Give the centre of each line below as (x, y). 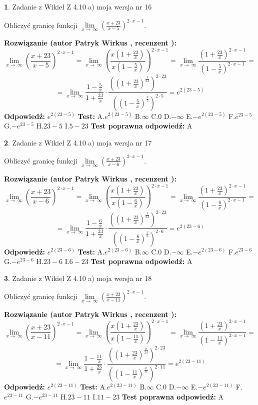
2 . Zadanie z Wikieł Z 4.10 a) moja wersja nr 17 (78, 142)
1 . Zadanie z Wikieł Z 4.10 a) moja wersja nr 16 (78, 6)
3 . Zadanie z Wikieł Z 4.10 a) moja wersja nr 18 (78, 278)
